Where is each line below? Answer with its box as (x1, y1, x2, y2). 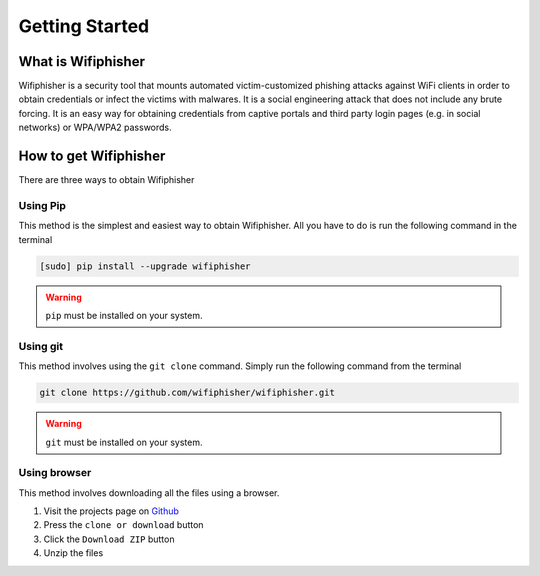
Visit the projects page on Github (43, 505, 180, 517)
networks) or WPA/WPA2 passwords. (18, 121, 172, 134)
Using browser (18, 466, 92, 480)
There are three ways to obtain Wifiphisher (18, 174, 195, 186)
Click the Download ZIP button (43, 533, 175, 545)
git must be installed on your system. (45, 436, 203, 448)
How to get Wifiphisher (18, 148, 166, 165)
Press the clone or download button (43, 519, 204, 531)
